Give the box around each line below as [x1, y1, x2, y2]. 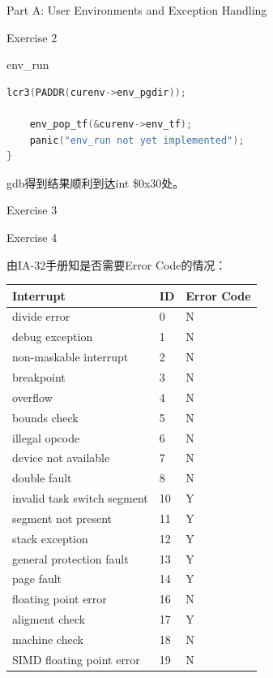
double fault [12, 469, 72, 486]
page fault [12, 570, 62, 587]
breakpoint [12, 369, 66, 385]
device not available [12, 449, 110, 466]
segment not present [12, 509, 113, 526]
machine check [12, 630, 83, 647]
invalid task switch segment [12, 490, 148, 507]
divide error [12, 308, 70, 325]
